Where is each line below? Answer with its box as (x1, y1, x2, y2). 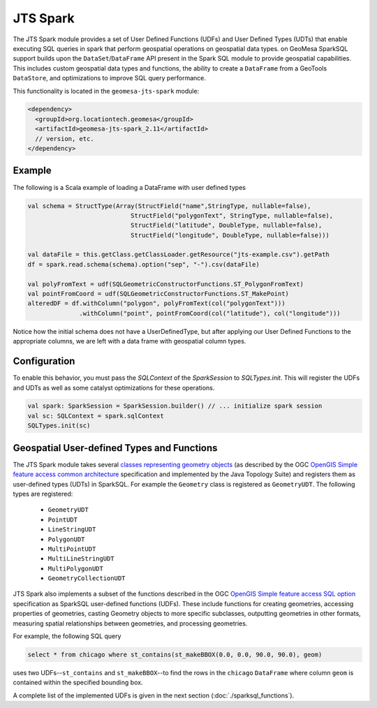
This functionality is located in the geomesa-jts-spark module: (13, 87, 200, 95)
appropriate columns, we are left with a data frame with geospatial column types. (13, 337, 246, 346)
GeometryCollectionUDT (47, 575, 126, 582)
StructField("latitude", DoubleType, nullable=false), (130, 221, 323, 230)
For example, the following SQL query (13, 632, 121, 640)
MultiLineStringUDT (47, 555, 114, 563)
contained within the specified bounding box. (13, 678, 143, 687)
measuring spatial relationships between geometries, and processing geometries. (13, 619, 248, 628)
